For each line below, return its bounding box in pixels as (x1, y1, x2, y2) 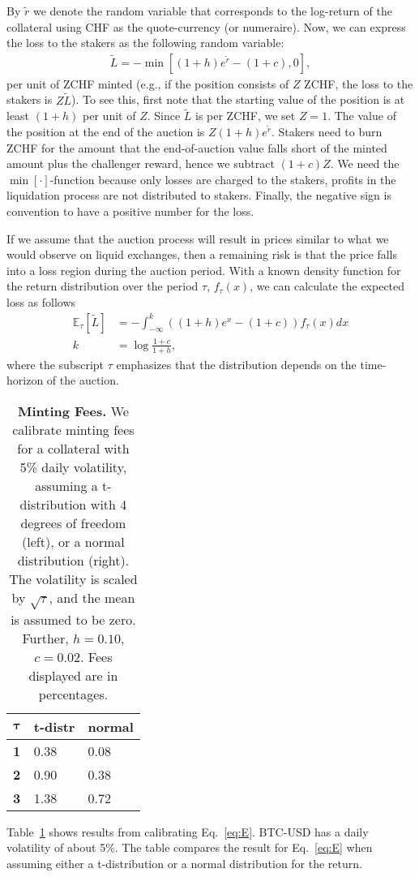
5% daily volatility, (19, 457, 127, 476)
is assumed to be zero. (11, 609, 136, 629)
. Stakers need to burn (271, 123, 383, 140)
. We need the (330, 155, 400, 172)
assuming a (35, 475, 98, 495)
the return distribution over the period (6, 277, 199, 294)
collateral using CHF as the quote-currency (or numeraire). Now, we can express (6, 18, 406, 35)
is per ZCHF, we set (195, 107, 296, 124)
